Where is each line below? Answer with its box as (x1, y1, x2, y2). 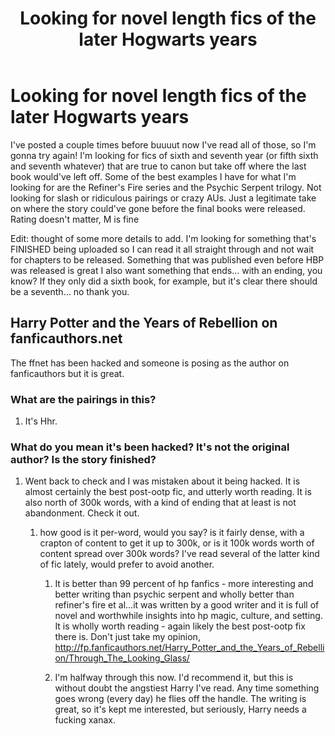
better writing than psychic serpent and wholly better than (54, 588, 295, 601)
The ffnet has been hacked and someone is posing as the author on (10, 357, 290, 369)
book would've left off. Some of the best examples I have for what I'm (10, 170, 297, 182)
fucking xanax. (54, 714, 117, 726)
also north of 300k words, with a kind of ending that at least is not (24, 497, 297, 509)
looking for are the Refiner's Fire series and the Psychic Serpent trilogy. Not (10, 181, 322, 193)
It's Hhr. (24, 415, 58, 427)
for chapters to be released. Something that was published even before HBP (10, 253, 325, 266)
